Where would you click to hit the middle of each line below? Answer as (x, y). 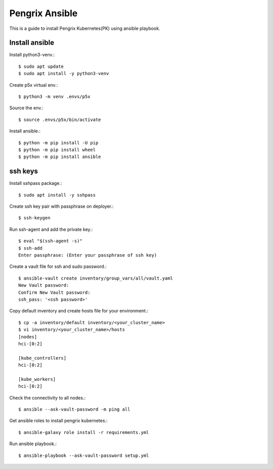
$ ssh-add (30, 248)
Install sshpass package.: (36, 183)
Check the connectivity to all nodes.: (48, 398)
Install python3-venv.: (32, 55)
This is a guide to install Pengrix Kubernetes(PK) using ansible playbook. (85, 28)
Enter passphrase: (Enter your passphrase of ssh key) (88, 255)
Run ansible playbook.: (33, 444)
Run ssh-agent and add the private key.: (51, 229)
